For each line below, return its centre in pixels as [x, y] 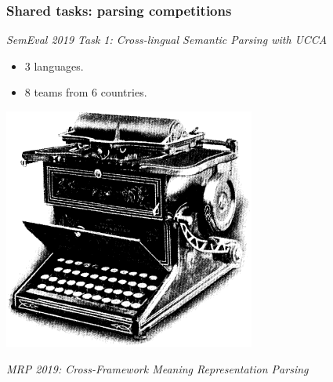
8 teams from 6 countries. [86, 92]
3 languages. [54, 65]
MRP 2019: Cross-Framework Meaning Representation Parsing [157, 368]
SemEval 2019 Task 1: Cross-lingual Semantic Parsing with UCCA [167, 40]
